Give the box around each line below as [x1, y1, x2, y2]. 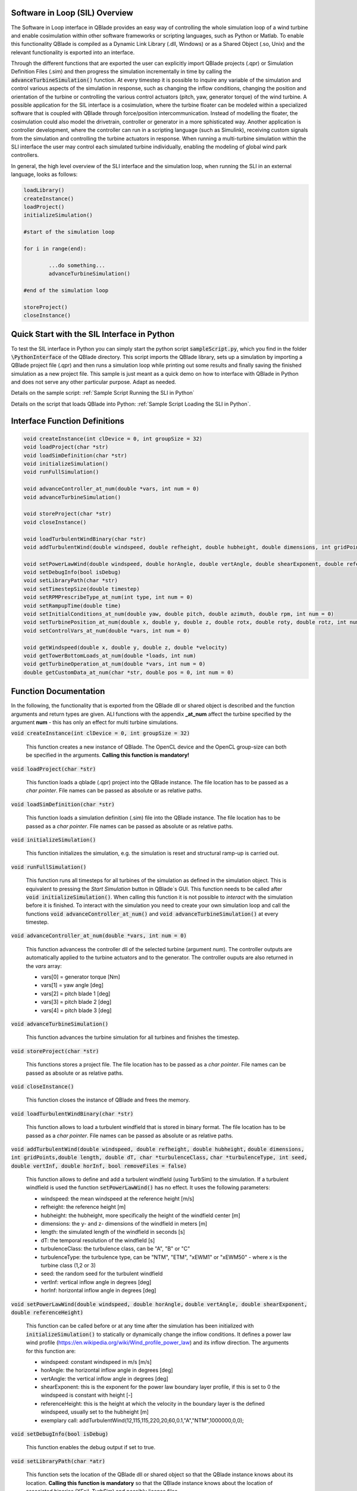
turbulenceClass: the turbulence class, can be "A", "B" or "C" [40, 1245, 190, 1252]
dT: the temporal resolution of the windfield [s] [40, 1236, 155, 1243]
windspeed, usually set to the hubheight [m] [40, 1408, 149, 1416]
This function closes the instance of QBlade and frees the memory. [26, 1096, 190, 1103]
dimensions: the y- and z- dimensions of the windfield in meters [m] [40, 1220, 208, 1227]
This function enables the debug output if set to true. [26, 1444, 156, 1451]
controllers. [11, 151, 39, 159]
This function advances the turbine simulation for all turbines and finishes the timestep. [26, 1034, 240, 1041]
